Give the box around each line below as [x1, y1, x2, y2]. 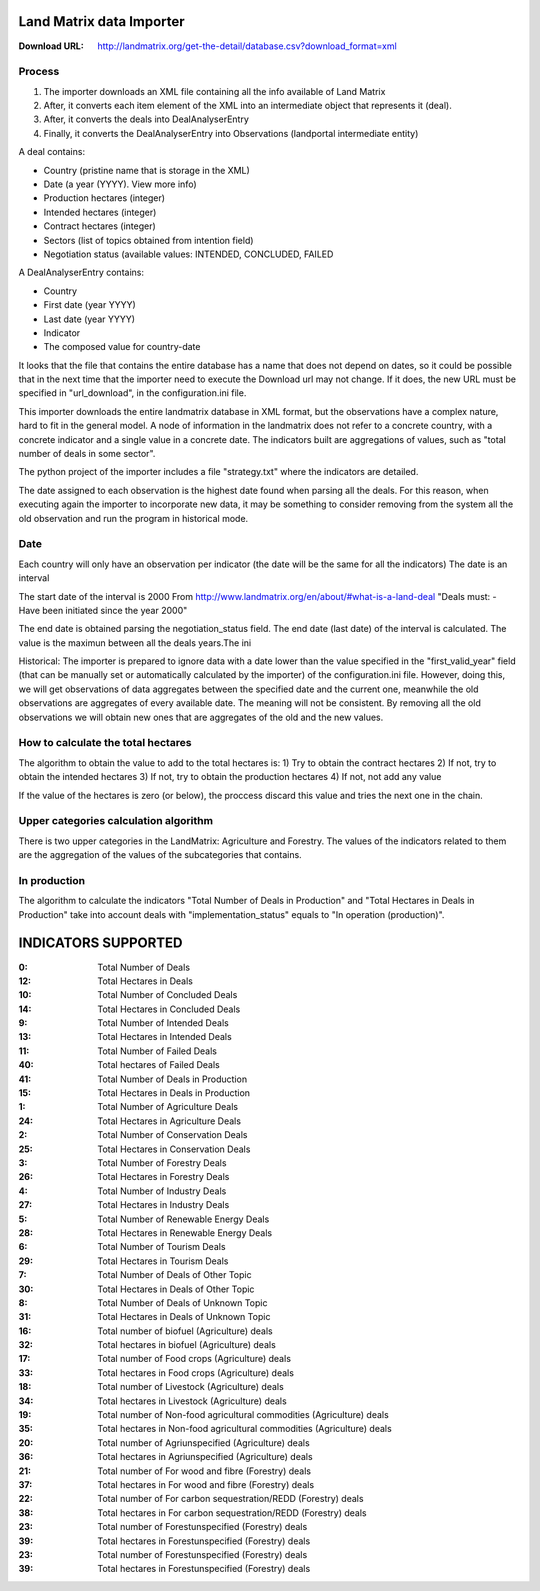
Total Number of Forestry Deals [97, 1157, 227, 1169]
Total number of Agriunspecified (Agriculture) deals [97, 1436, 310, 1449]
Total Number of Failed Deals [97, 1045, 218, 1057]
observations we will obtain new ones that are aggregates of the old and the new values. [18, 711, 384, 723]
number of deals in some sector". [18, 448, 156, 460]
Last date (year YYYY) [43, 313, 135, 325]
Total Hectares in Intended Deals [97, 1031, 232, 1043]
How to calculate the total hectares [18, 736, 192, 750]
